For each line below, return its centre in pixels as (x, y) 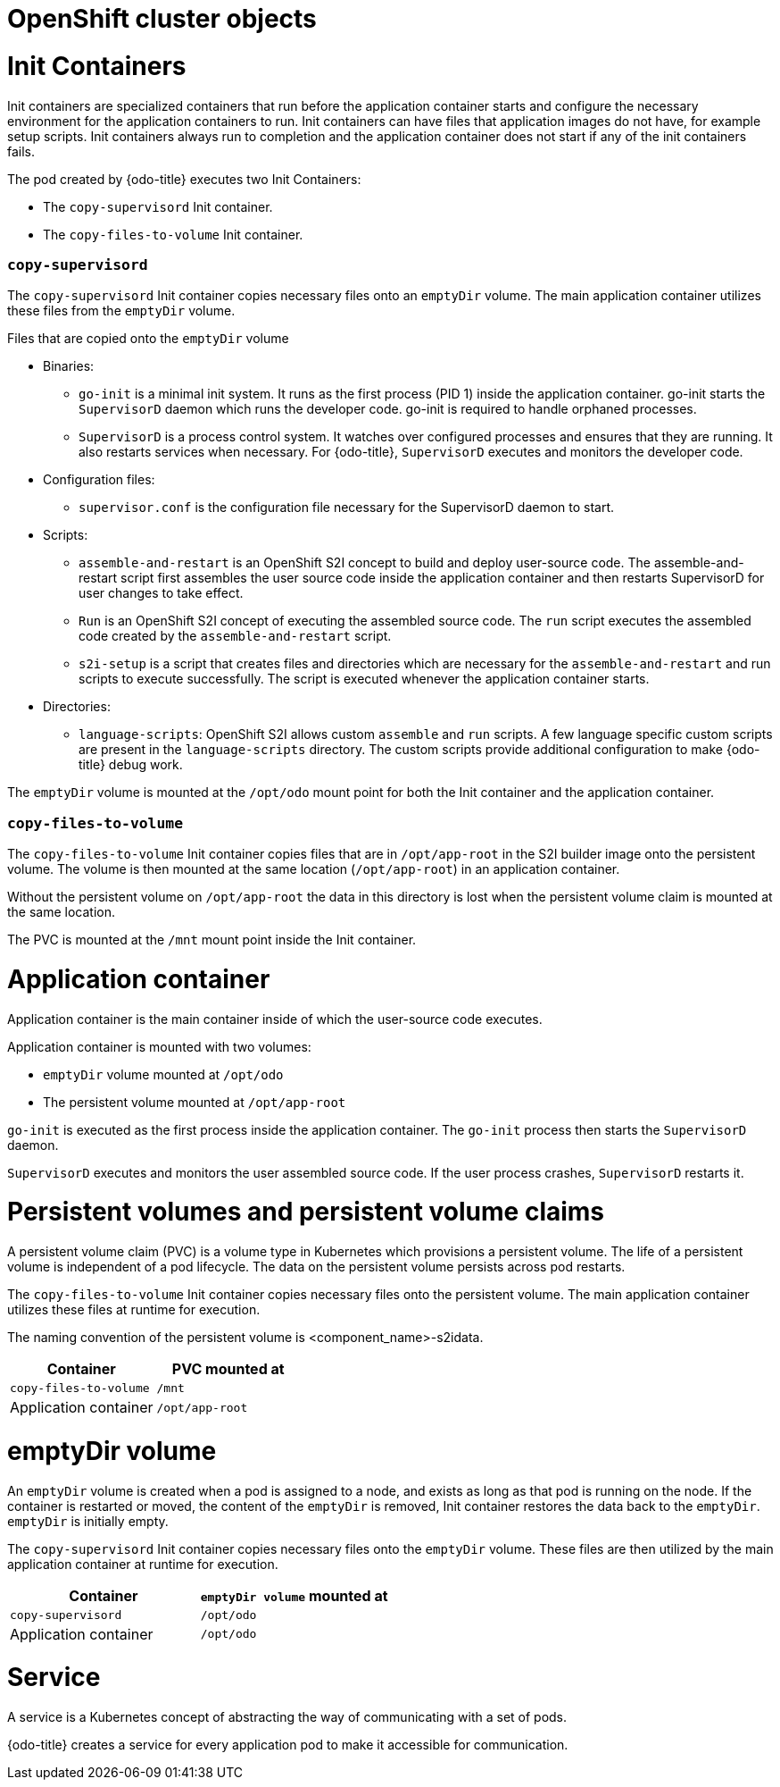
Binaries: (69, 366)
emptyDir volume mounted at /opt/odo (163, 1074)
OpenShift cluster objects (162, 19)
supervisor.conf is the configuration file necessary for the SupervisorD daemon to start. (347, 508)
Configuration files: (99, 480)
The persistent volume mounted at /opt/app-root (195, 1102)
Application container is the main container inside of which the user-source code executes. (275, 1019)
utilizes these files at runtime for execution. (134, 1309)
